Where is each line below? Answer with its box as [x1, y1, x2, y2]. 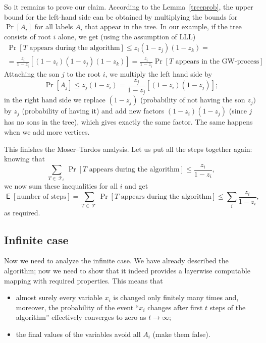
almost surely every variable [16, 292, 102, 303]
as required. [4, 207, 40, 217]
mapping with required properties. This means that [4, 275, 163, 285]
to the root [67, 68, 101, 79]
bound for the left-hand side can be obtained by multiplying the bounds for [4, 11, 238, 22]
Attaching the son [4, 68, 60, 79]
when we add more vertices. [4, 127, 90, 137]
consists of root [4, 31, 51, 41]
